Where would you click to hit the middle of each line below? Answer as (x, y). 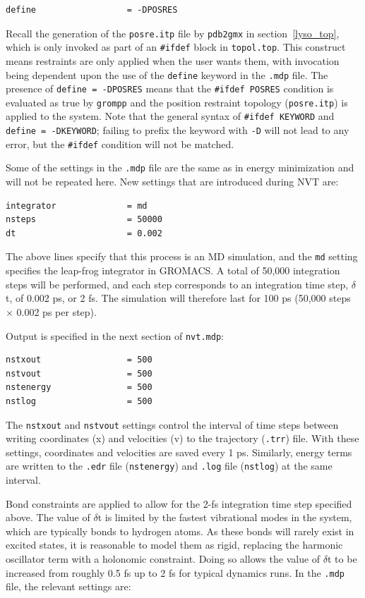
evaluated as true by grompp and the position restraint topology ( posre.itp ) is (177, 102)
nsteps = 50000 (84, 220)
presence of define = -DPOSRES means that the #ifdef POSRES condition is (170, 89)
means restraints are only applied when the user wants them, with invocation (173, 60)
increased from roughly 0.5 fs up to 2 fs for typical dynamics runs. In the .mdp (175, 572)
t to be (342, 559)
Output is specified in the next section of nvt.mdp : (115, 335)
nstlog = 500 (79, 401)
